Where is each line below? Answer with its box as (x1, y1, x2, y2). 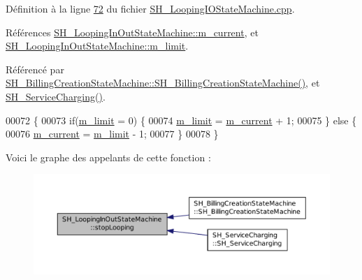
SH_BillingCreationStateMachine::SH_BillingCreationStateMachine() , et (6, 75, 320, 90)
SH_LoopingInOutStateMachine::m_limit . (6, 38, 189, 53)
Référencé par (6, 61, 64, 76)
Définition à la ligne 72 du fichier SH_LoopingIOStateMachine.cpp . (6, 1, 295, 15)
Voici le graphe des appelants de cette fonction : (6, 149, 211, 164)
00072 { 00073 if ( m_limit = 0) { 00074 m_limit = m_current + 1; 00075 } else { (6, 112, 357, 127)
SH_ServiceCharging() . (6, 89, 106, 103)
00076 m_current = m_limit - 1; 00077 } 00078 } (6, 126, 219, 141)
